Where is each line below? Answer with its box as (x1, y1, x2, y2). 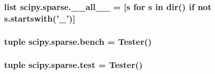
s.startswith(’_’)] (4, 12, 76, 24)
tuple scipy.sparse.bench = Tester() (4, 35, 152, 47)
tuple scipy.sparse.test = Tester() (4, 58, 143, 70)
